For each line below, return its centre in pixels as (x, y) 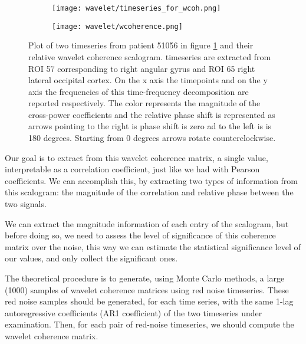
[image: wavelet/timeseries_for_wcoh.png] (136, 8)
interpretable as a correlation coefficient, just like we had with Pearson (132, 169)
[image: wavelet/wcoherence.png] (117, 26)
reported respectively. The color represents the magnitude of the (144, 103)
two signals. (26, 204)
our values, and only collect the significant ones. (91, 258)
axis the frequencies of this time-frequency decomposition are (139, 91)
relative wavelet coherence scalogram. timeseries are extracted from (150, 56)
